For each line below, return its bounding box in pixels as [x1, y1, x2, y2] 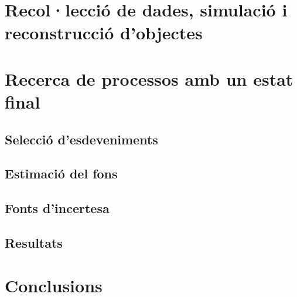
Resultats [5, 233, 63, 251]
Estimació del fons [5, 164, 118, 183]
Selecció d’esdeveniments [5, 130, 158, 148]
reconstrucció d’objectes [5, 21, 203, 45]
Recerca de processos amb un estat [5, 66, 293, 90]
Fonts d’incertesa [5, 199, 110, 217]
